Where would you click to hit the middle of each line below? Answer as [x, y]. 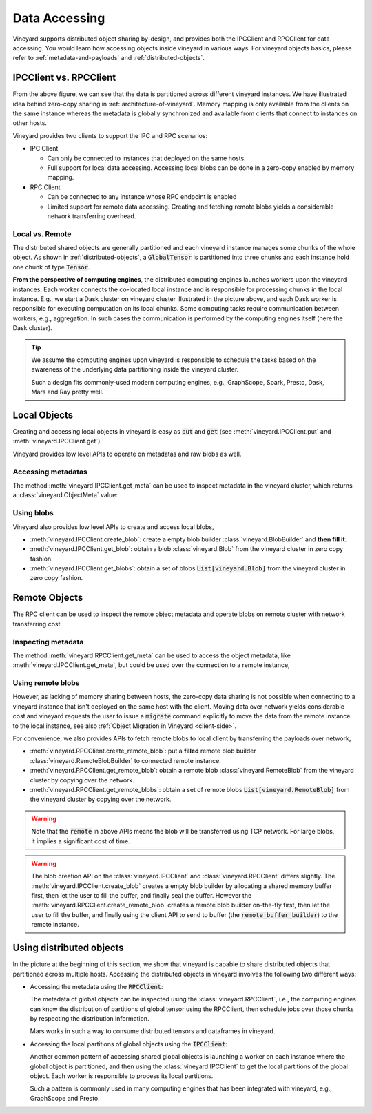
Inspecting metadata [48, 642]
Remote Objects [48, 598]
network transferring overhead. [92, 216]
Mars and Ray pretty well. [68, 392]
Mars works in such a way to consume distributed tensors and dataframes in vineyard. [153, 1031]
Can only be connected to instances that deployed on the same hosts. [146, 158]
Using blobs [33, 513]
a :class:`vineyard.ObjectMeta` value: [65, 495]
